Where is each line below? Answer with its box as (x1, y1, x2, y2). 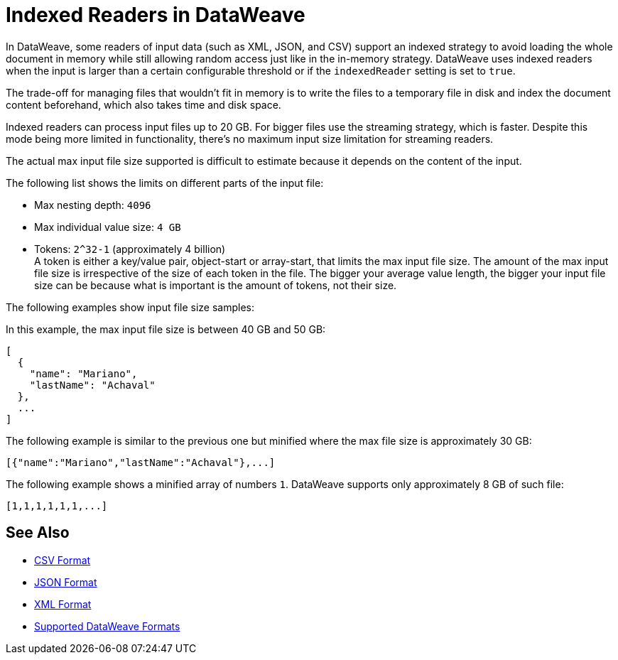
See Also (6, 524, 70, 542)
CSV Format (34, 553, 91, 566)
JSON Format (34, 575, 97, 588)
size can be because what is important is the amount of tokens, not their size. (34, 278, 397, 291)
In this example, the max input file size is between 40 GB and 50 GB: (6, 323, 326, 335)
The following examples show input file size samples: (6, 301, 254, 313)
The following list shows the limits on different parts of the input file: (6, 176, 324, 189)
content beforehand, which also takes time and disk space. (6, 98, 281, 111)
